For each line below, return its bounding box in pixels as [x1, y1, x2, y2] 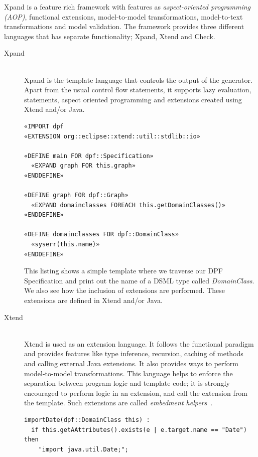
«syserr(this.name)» [31, 241, 100, 248]
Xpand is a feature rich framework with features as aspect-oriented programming [4, 2, 251, 12]
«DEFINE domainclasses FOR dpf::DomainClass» [24, 231, 179, 238]
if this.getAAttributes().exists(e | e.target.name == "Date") [31, 426, 247, 433]
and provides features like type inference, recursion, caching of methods [24, 348, 243, 359]
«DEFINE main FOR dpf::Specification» [24, 152, 154, 160]
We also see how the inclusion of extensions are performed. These [24, 285, 225, 295]
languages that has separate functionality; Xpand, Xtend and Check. [4, 31, 215, 41]
